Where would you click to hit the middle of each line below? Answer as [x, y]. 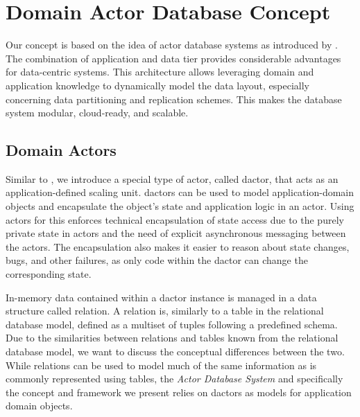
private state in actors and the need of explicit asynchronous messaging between [176, 233]
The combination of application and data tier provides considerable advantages [173, 58]
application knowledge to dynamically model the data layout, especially [157, 85]
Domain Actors [61, 150]
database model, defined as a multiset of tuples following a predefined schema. [172, 324]
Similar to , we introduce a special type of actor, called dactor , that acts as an [172, 178]
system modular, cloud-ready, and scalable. [97, 113]
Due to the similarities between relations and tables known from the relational [172, 338]
